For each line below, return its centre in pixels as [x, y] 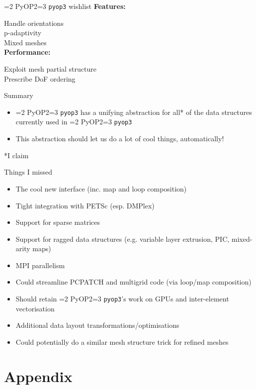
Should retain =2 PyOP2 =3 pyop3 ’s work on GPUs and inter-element [122, 299]
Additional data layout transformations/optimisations [97, 325]
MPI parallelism [40, 265]
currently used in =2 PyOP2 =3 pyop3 [74, 122]
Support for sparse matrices [58, 222]
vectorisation [35, 308]
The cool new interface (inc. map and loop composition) [101, 188]
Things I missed [28, 172]
